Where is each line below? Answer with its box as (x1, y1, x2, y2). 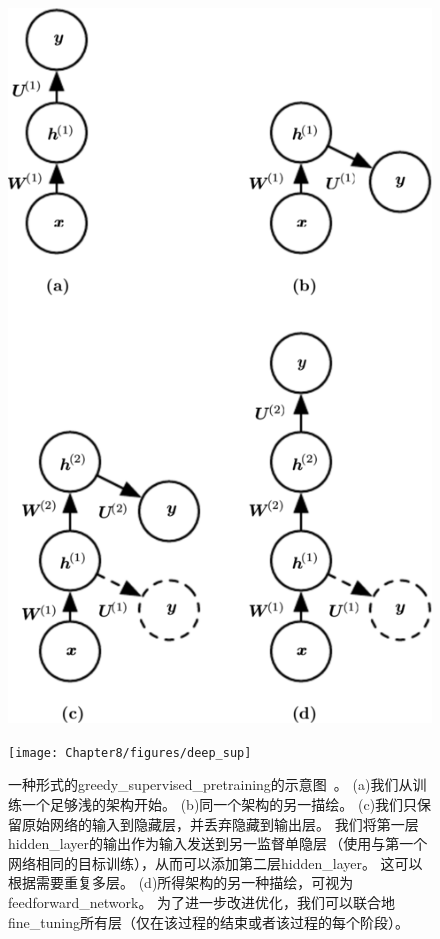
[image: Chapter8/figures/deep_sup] (8, 745, 252, 760)
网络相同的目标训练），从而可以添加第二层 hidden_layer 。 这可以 (8, 852, 423, 873)
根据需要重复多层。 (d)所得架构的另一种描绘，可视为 (8, 872, 354, 893)
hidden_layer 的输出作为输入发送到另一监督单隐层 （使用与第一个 (8, 833, 428, 854)
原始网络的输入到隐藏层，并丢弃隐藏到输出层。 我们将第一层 (21, 813, 419, 834)
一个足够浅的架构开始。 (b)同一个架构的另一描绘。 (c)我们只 (21, 794, 418, 815)
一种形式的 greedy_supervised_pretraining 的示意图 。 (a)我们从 (8, 774, 413, 795)
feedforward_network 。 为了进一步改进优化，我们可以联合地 (8, 892, 396, 913)
